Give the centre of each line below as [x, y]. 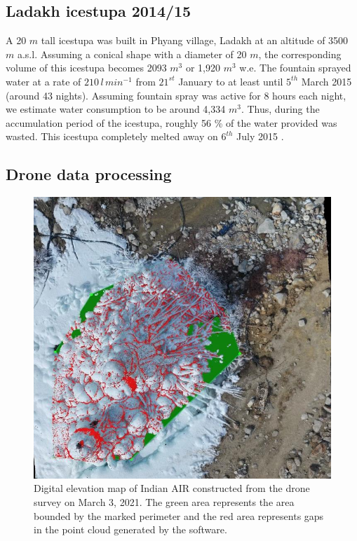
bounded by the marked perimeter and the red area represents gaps [179, 515]
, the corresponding [300, 54]
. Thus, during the [280, 109]
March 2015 [326, 81]
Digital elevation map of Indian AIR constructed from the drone [172, 488]
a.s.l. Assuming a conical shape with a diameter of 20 [132, 54]
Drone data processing [89, 174]
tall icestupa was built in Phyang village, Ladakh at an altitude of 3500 [195, 40]
